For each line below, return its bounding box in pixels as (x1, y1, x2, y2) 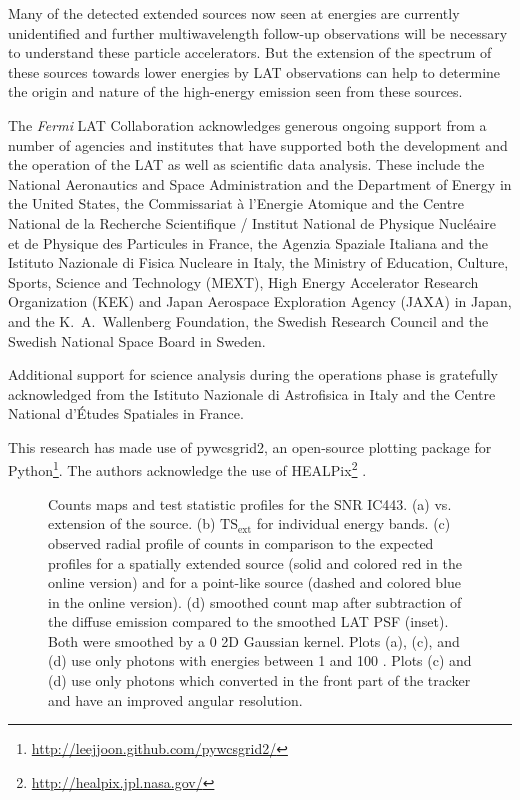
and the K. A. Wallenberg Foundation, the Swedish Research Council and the (8, 310, 489, 331)
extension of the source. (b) (48, 513, 216, 534)
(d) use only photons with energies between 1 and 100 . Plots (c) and (48, 650, 472, 671)
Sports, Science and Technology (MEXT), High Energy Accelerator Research (8, 271, 479, 292)
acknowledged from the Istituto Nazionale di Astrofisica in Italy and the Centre (8, 383, 496, 404)
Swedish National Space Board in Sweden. (8, 330, 266, 351)
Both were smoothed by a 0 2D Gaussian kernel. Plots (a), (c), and (48, 630, 460, 651)
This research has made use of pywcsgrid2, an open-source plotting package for (8, 436, 492, 457)
